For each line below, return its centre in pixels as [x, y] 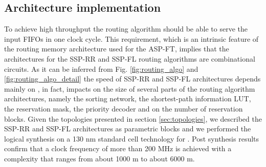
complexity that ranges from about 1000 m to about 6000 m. [99, 158]
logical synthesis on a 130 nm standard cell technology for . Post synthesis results [132, 138]
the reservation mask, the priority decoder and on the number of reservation [124, 108]
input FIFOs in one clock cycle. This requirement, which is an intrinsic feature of [131, 38]
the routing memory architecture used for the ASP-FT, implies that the [117, 49]
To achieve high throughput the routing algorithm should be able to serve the [126, 29]
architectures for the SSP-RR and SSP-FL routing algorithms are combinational [130, 58]
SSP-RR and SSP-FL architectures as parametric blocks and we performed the [128, 129]
